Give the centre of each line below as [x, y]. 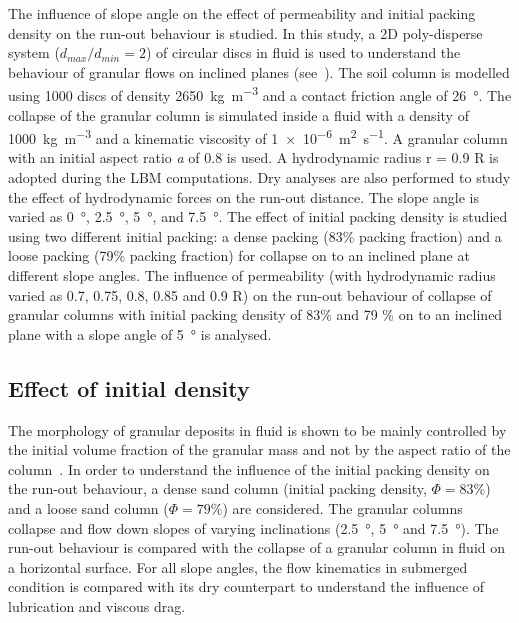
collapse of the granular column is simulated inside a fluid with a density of [238, 114]
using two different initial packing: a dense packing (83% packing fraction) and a [255, 235]
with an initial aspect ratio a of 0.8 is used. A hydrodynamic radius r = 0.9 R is [253, 157]
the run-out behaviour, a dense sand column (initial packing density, [217, 488]
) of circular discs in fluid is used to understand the [303, 52]
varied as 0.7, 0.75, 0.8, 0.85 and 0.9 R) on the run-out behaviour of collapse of [250, 294]
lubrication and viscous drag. [97, 605]
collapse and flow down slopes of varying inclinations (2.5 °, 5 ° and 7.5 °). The [253, 527]
